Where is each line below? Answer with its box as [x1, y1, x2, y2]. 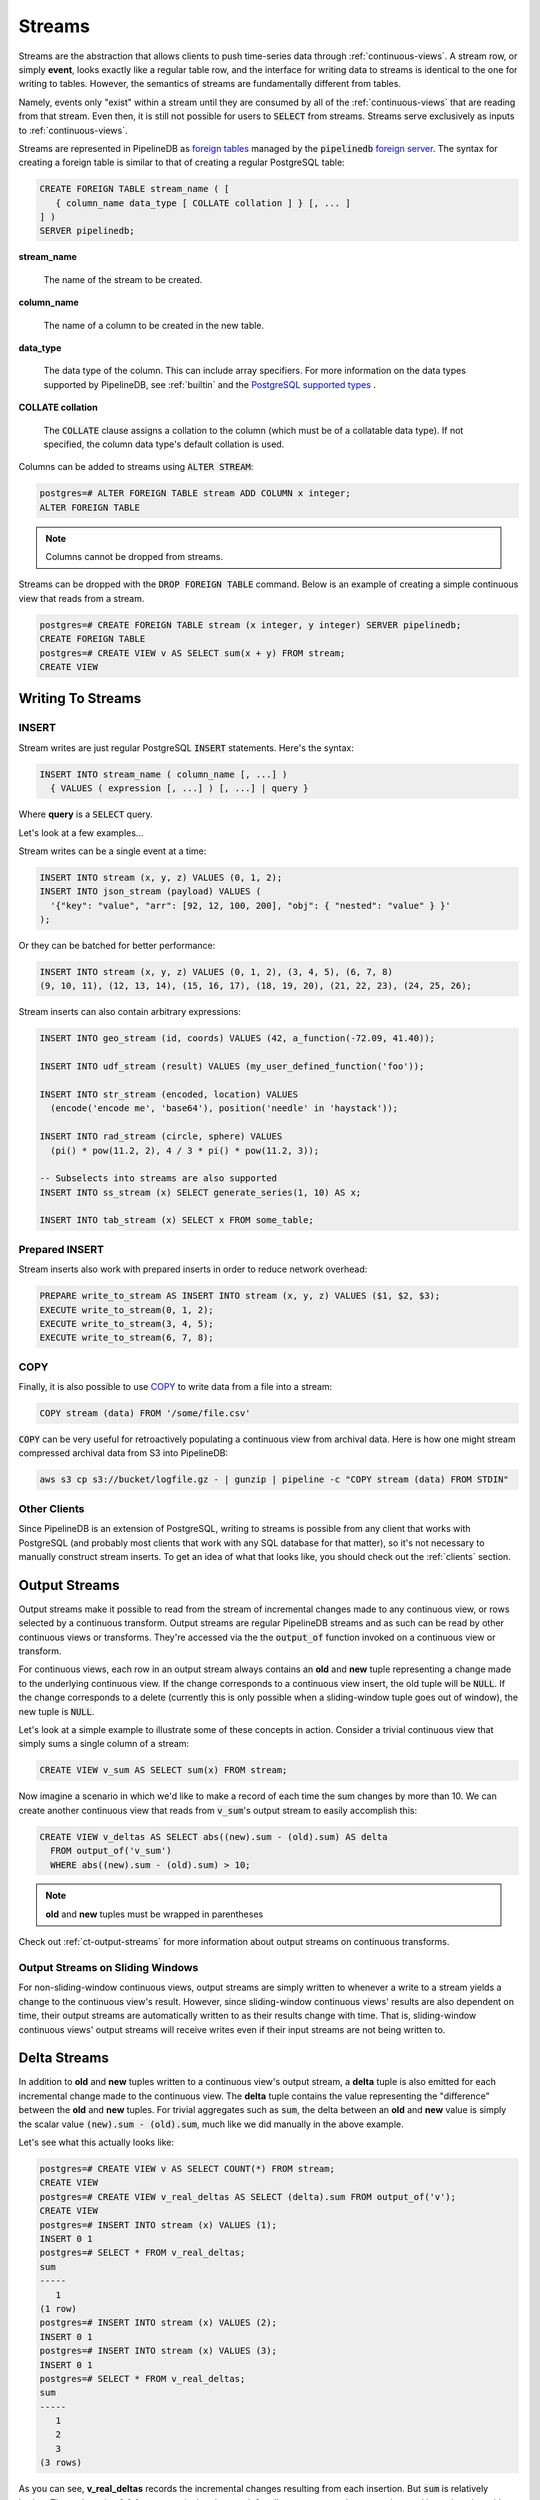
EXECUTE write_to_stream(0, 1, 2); [39, 1304, 214, 1315]
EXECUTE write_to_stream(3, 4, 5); [39, 1318, 214, 1329]
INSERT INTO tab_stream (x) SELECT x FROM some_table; [39, 1215, 314, 1226]
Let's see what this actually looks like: [18, 2136, 175, 2149]
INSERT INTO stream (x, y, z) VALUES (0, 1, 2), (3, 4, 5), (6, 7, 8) [39, 966, 394, 978]
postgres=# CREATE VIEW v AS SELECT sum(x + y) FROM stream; [39, 647, 346, 659]
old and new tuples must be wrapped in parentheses [45, 1908, 264, 1920]
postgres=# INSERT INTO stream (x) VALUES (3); [39, 2345, 277, 2357]
